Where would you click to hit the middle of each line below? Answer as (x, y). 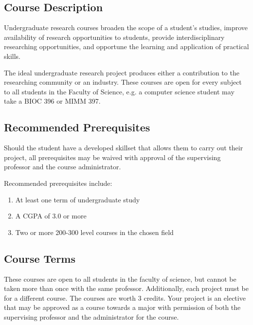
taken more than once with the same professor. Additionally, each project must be (126, 288)
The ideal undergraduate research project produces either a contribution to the (122, 72)
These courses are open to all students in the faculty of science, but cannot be (120, 279)
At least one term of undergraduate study (78, 199)
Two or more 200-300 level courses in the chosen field (94, 232)
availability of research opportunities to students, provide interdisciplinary (114, 37)
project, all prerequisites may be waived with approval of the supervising (112, 157)
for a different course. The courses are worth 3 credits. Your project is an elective (125, 298)
